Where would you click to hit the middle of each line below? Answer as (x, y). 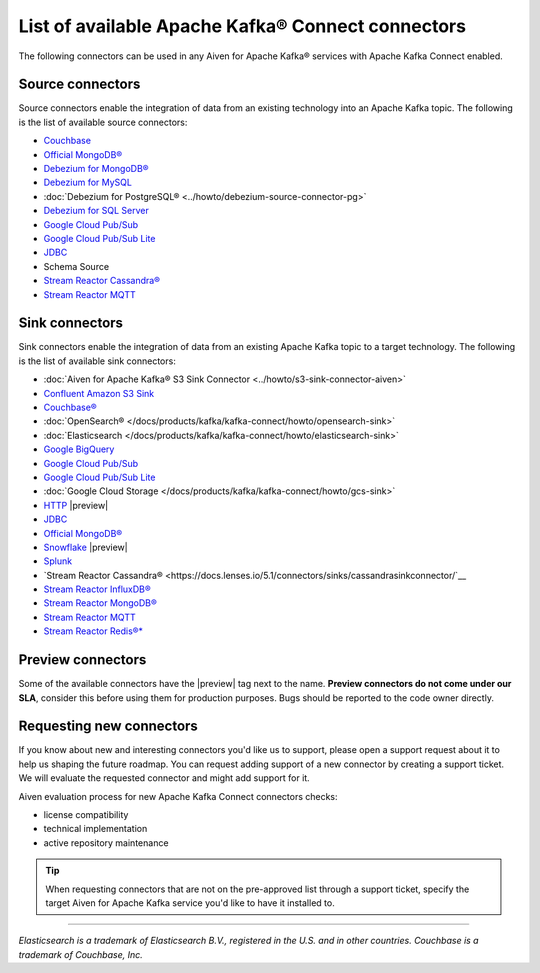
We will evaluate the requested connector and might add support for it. (164, 778)
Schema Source (76, 266)
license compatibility (86, 815)
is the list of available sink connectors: (97, 361)
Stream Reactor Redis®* (93, 631)
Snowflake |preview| (86, 547)
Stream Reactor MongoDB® (100, 603)
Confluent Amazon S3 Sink (99, 393)
